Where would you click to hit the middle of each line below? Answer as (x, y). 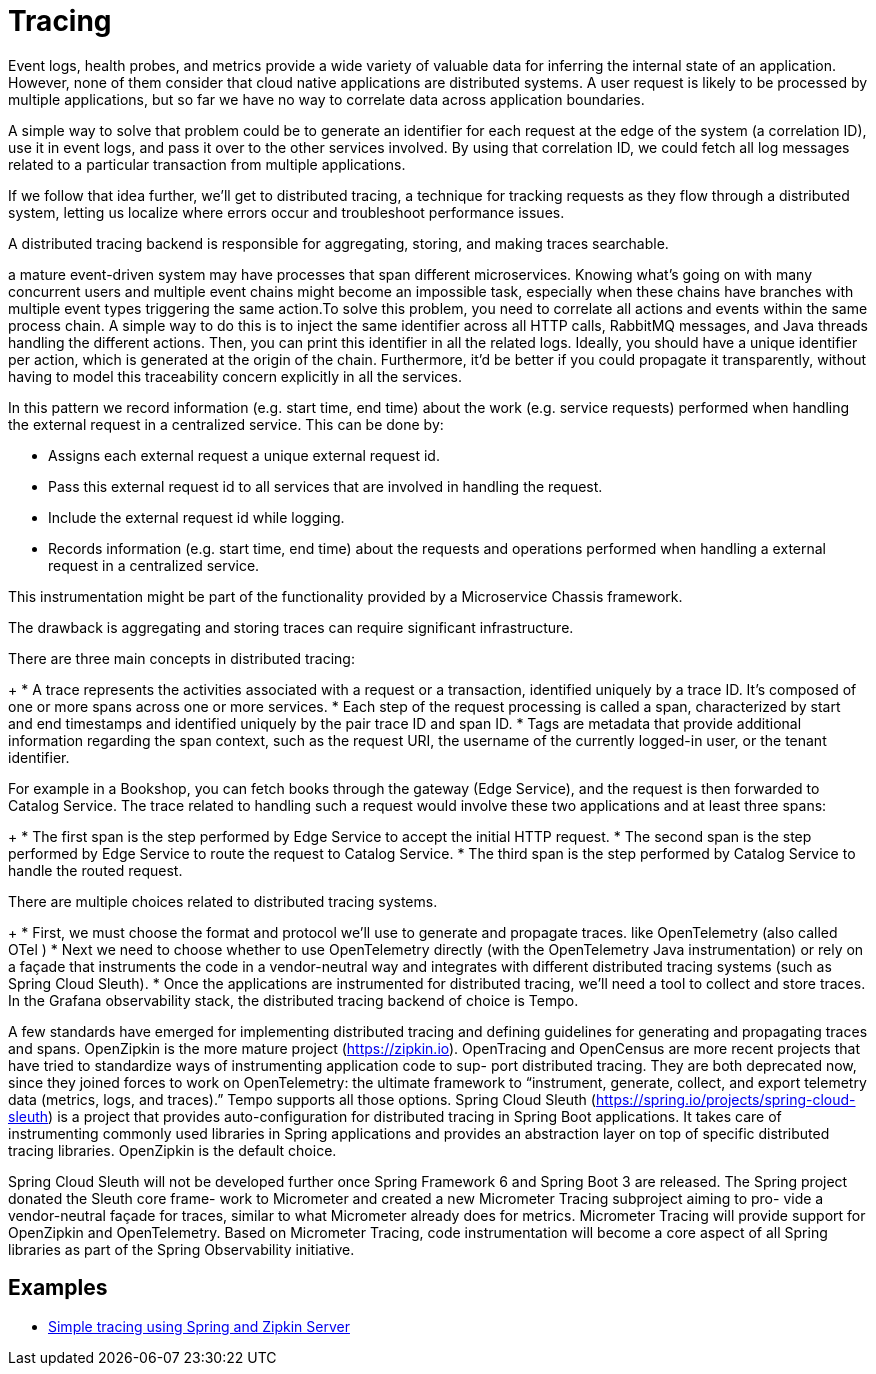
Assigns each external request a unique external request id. (244, 455)
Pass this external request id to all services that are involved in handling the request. (325, 486)
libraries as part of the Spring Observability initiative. (181, 1249)
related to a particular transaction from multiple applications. (207, 164)
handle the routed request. (95, 870)
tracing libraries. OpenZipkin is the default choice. (172, 1150)
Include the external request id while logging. (196, 517)
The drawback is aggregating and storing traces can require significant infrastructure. (291, 627)
